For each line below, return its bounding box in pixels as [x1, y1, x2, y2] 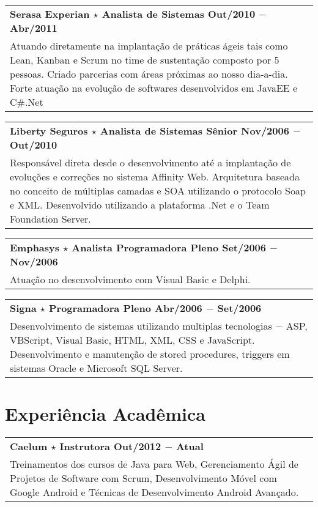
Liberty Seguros [10, 124, 88, 138]
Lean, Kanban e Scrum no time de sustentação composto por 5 [10, 53, 279, 67]
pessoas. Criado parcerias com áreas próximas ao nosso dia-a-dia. [10, 67, 288, 81]
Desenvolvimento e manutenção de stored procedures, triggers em [10, 347, 290, 361]
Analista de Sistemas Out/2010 [102, 7, 256, 21]
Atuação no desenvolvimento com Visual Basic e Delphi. [10, 272, 251, 286]
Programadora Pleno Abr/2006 [48, 301, 202, 315]
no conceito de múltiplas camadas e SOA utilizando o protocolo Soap [10, 183, 306, 198]
